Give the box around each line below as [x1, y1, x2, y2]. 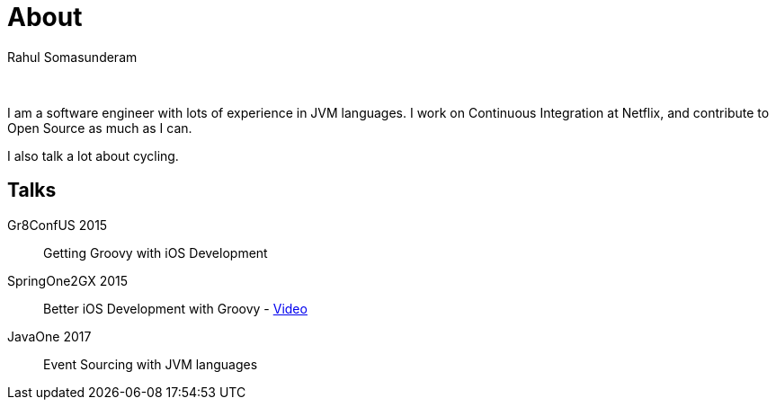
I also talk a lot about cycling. [7, 147, 179, 164]
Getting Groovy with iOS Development [43, 244, 268, 261]
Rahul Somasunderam [7, 49, 138, 65]
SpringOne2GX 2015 [7, 272, 129, 288]
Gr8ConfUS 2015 [7, 217, 108, 233]
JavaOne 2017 [7, 328, 92, 344]
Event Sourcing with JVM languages [43, 356, 258, 372]
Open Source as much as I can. [7, 119, 192, 136]
